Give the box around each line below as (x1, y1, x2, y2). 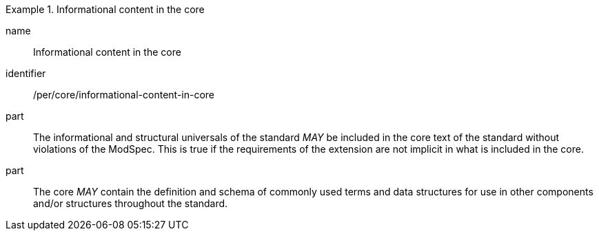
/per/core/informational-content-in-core (33, 89, 215, 100)
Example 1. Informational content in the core (6, 3, 205, 15)
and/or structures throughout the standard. (33, 197, 228, 209)
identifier (6, 67, 46, 79)
